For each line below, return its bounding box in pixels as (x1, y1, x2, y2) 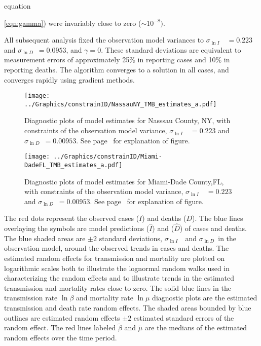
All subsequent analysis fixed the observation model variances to (4, 34, 204, 45)
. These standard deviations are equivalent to (101, 44, 241, 55)
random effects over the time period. (4, 332, 117, 342)
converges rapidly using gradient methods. (4, 74, 135, 85)
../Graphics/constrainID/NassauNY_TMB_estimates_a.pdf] (24, 100, 217, 108)
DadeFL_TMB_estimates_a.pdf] (24, 161, 123, 169)
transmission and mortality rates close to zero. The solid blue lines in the (4, 282, 231, 293)
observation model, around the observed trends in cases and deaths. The (4, 243, 229, 253)
